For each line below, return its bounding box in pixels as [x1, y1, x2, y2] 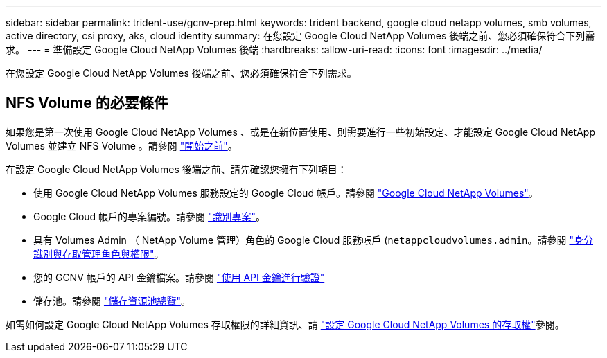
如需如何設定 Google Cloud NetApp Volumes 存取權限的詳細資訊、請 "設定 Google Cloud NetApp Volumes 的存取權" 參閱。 [6, 318, 565, 330]
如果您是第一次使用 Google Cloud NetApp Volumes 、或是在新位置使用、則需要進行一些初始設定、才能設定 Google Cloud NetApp [6, 125, 595, 138]
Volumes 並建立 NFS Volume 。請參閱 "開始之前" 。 [6, 139, 238, 152]
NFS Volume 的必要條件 [6, 94, 168, 112]
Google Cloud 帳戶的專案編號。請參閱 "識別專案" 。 [33, 210, 266, 222]
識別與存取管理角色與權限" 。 [33, 247, 164, 260]
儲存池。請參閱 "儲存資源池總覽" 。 [33, 294, 191, 307]
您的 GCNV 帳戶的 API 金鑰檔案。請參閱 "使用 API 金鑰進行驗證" [33, 271, 325, 283]
